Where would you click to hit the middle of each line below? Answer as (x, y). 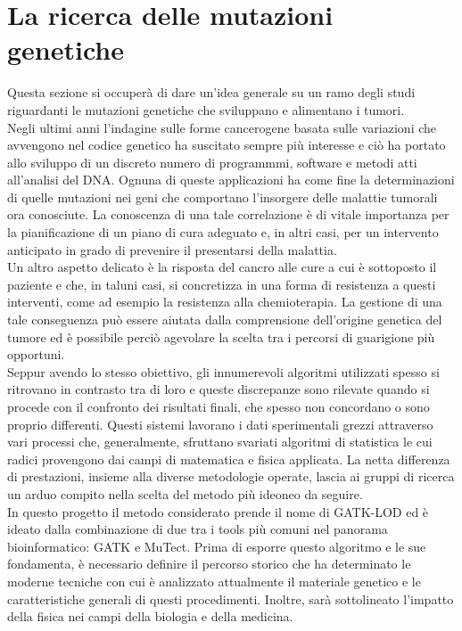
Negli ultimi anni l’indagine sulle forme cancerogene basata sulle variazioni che (222, 127)
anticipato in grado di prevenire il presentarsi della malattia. (172, 249)
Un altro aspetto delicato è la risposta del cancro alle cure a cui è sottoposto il (222, 267)
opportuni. (36, 354)
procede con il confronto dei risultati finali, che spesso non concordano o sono (219, 406)
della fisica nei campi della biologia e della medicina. (150, 616)
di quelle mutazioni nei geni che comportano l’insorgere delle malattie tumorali (223, 197)
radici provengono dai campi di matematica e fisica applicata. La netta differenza (229, 459)
